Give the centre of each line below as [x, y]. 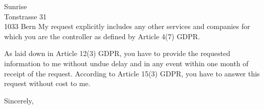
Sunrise [16, 6]
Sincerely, [19, 100]
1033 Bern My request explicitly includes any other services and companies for [127, 26]
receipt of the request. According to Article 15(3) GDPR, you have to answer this [132, 73]
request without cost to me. [47, 83]
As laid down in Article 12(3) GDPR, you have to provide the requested [117, 53]
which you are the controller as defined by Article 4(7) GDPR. [102, 36]
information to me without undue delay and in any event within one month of [126, 63]
